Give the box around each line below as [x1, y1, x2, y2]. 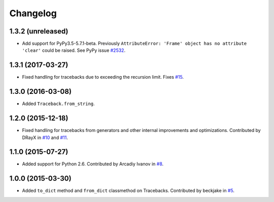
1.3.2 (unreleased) [9, 27, 68, 36]
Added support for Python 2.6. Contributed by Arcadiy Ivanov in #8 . [22, 161, 164, 167]
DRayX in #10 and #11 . [22, 134, 68, 141]
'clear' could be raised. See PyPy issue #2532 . [22, 47, 126, 53]
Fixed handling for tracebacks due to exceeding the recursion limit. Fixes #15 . [22, 74, 184, 80]
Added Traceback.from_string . [22, 100, 95, 107]
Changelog [9, 8, 57, 19]
